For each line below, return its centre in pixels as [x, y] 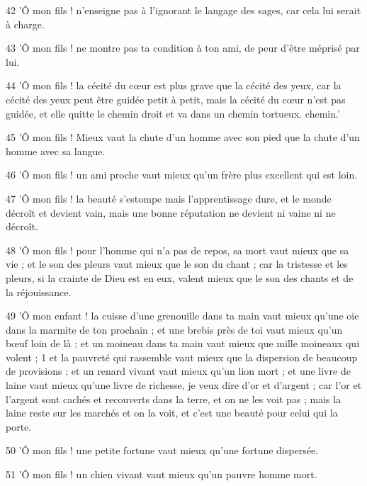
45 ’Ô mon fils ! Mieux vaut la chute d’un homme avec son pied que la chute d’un [183, 137]
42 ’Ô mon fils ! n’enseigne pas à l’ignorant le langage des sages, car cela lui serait [183, 10]
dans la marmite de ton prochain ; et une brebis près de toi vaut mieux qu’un [174, 329]
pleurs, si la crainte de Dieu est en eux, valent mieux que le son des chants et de [180, 277]
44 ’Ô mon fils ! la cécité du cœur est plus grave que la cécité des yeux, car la [174, 85]
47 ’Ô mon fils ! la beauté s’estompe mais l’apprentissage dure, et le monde [169, 198]
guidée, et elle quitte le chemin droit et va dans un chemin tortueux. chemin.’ [173, 113]
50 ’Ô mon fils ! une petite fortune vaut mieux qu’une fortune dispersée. [162, 450]
